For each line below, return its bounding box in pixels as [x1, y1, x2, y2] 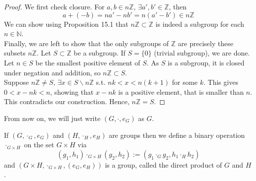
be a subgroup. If [74, 48, 126, 58]
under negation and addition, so [4, 67, 101, 77]
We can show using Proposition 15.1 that [4, 18, 128, 29]
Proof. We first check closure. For [4, 1, 105, 11]
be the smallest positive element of [35, 57, 140, 67]
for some [171, 77, 198, 87]
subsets [4, 48, 26, 58]
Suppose [4, 77, 29, 87]
